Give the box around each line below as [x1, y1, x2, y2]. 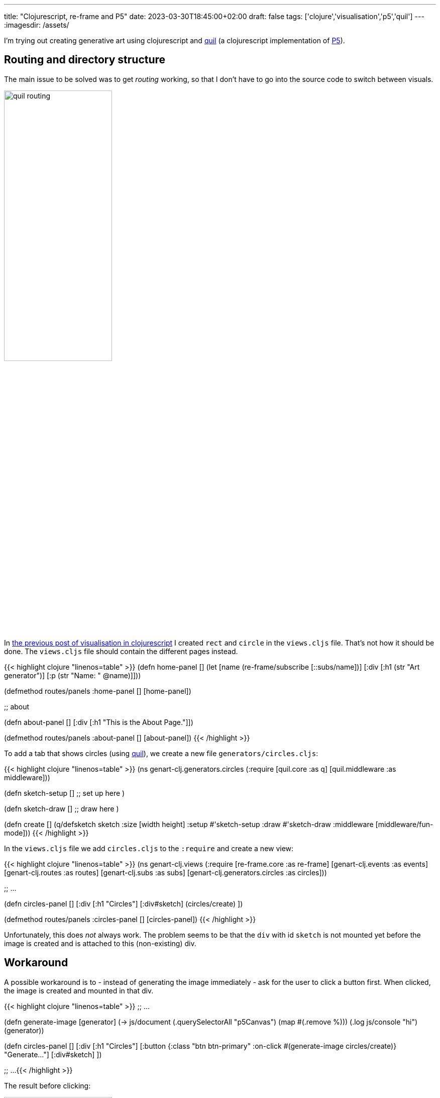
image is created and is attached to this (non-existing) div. [4, 939, 196, 948]
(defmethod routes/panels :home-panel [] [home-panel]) [4, 686, 191, 695]
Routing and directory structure [4, 53, 166, 66]
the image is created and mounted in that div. [4, 986, 154, 995]
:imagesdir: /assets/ [4, 21, 69, 29]
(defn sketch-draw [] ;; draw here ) [4, 804, 119, 813]
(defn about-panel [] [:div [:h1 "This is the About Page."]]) [4, 717, 193, 726]
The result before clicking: [4, 1081, 91, 1090]
